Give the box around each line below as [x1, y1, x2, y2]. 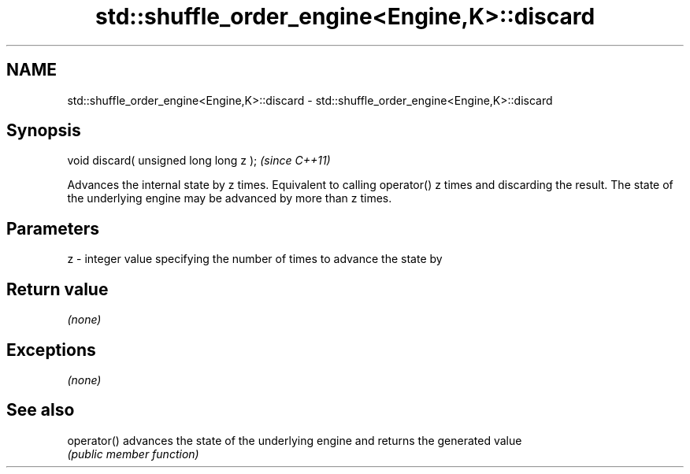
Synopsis [6, 120, 81, 141]
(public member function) [67, 446, 199, 461]
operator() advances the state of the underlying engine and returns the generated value [67, 433, 522, 447]
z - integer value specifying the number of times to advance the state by [67, 252, 443, 266]
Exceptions [6, 339, 96, 360]
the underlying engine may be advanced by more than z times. [67, 191, 392, 206]
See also [6, 400, 75, 420]
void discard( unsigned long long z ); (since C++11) [67, 154, 331, 168]
